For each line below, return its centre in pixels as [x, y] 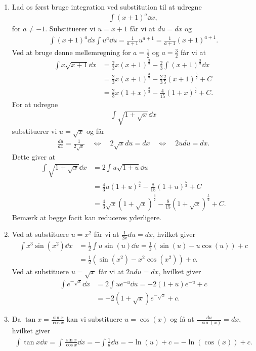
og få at [182, 319]
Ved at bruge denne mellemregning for [71, 52]
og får [96, 131]
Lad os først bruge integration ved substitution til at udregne [107, 7]
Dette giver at [34, 157]
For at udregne [35, 104]
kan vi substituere [94, 319]
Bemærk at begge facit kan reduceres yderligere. [87, 217]
